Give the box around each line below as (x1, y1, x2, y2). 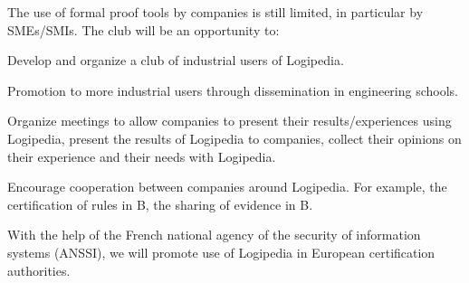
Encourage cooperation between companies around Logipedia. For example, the (7, 177, 447, 196)
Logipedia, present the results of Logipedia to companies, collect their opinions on (7, 128, 462, 147)
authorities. (7, 260, 71, 279)
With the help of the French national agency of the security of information (7, 225, 421, 244)
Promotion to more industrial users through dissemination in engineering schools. (7, 80, 459, 99)
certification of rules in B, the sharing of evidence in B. (7, 194, 313, 213)
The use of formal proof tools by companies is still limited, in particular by (7, 3, 424, 21)
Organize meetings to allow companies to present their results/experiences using (7, 111, 452, 130)
